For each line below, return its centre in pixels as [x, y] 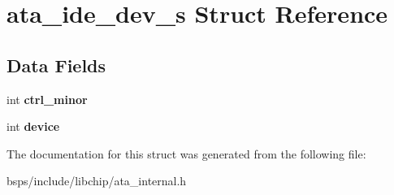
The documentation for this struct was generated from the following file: [186, 153]
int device [33, 126]
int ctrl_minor [47, 99]
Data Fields [56, 65]
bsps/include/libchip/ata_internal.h [97, 181]
